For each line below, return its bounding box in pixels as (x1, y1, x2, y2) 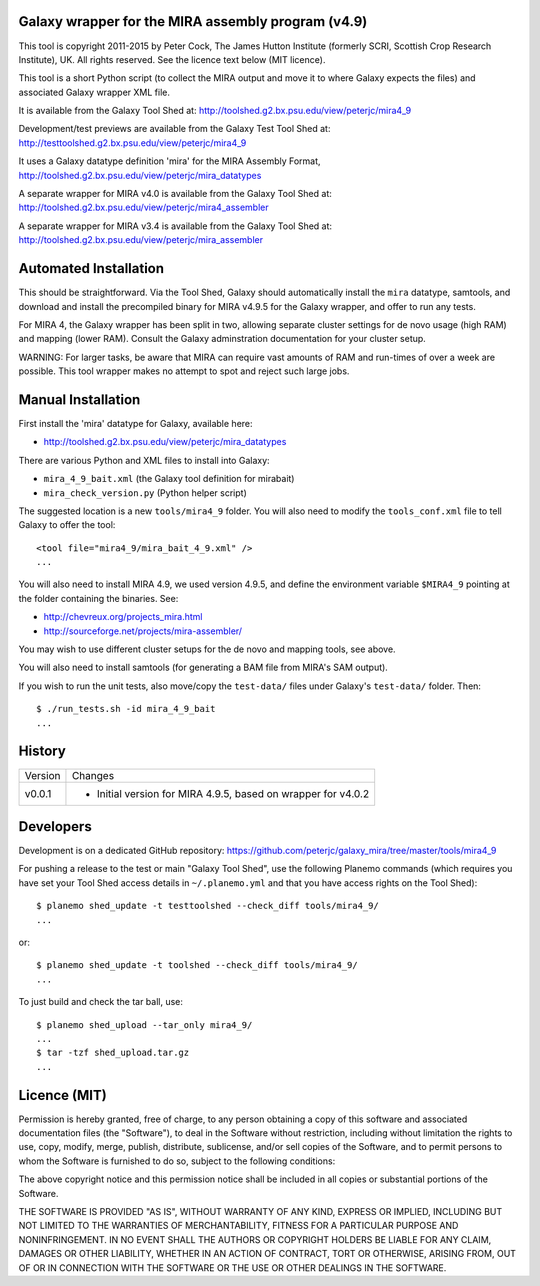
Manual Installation (18, 391, 141, 408)
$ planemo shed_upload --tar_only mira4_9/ (36, 1019, 253, 1030)
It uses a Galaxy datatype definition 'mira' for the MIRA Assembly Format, (18, 155, 321, 167)
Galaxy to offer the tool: (18, 519, 116, 531)
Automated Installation (18, 260, 165, 277)
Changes (71, 768, 115, 782)
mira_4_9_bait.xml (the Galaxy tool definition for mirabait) (43, 473, 295, 485)
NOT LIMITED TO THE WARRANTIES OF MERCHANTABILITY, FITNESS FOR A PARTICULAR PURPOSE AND (18, 1220, 459, 1232)
